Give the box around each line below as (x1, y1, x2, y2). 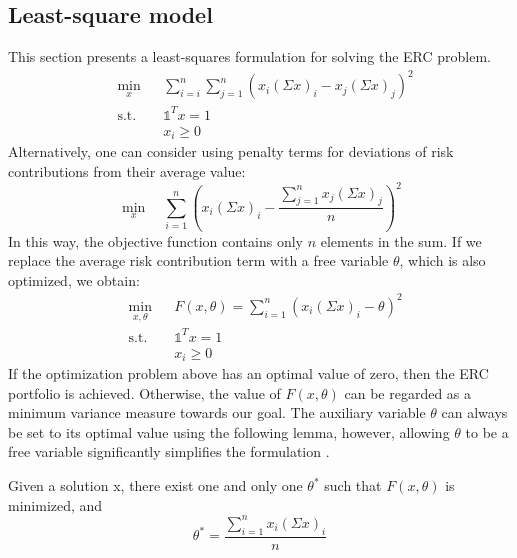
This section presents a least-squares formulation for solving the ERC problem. (8, 46, 492, 67)
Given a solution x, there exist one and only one (8, 475, 303, 496)
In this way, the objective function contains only (8, 230, 303, 251)
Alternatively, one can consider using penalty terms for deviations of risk (8, 141, 454, 162)
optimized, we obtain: (8, 269, 140, 290)
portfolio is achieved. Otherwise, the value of (8, 382, 281, 403)
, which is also (399, 250, 486, 271)
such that (324, 475, 382, 496)
